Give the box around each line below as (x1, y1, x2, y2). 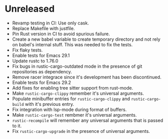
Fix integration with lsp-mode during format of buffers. (12, 106, 127, 113)
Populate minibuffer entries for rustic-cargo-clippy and (12, 95, 130, 102)
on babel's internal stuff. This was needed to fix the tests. (12, 41, 133, 47)
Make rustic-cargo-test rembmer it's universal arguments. (12, 112, 137, 118)
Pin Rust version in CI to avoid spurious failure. (12, 31, 110, 37)
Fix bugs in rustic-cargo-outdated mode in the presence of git (12, 63, 143, 69)
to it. (12, 123, 22, 129)
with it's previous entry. (24, 101, 74, 107)
